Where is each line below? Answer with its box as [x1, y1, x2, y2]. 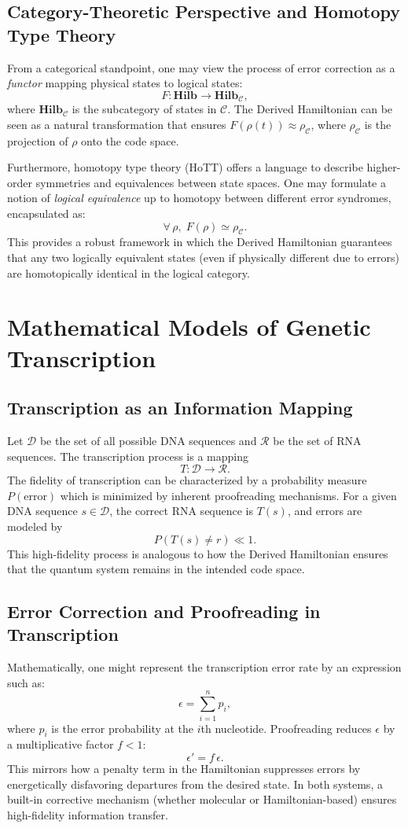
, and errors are [287, 502, 362, 519]
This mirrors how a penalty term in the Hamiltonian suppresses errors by [7, 760, 361, 776]
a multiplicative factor [7, 736, 114, 753]
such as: [7, 674, 45, 690]
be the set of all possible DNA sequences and [39, 432, 257, 448]
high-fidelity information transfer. [7, 806, 168, 822]
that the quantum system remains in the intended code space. [7, 561, 305, 577]
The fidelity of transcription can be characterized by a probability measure [7, 472, 367, 488]
